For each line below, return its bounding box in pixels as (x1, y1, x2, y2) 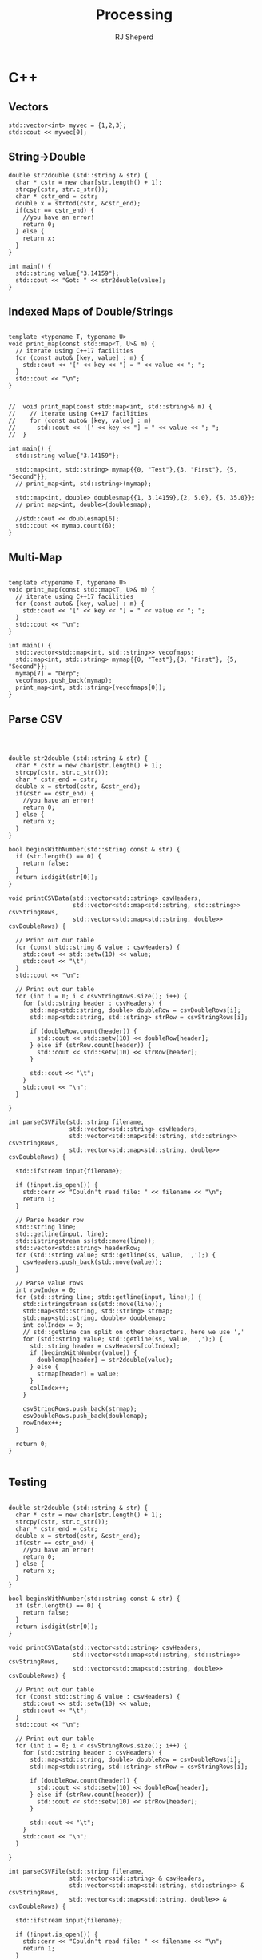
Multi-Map (8, 550, 62, 564)
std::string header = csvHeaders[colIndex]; (29, 1342, 181, 1350)
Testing (8, 1476, 47, 1489)
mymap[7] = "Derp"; (15, 670, 81, 678)
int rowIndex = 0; (15, 1286, 77, 1294)
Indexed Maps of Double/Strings (8, 305, 173, 318)
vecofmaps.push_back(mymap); (15, 677, 113, 685)
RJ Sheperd (114, 32, 154, 42)
